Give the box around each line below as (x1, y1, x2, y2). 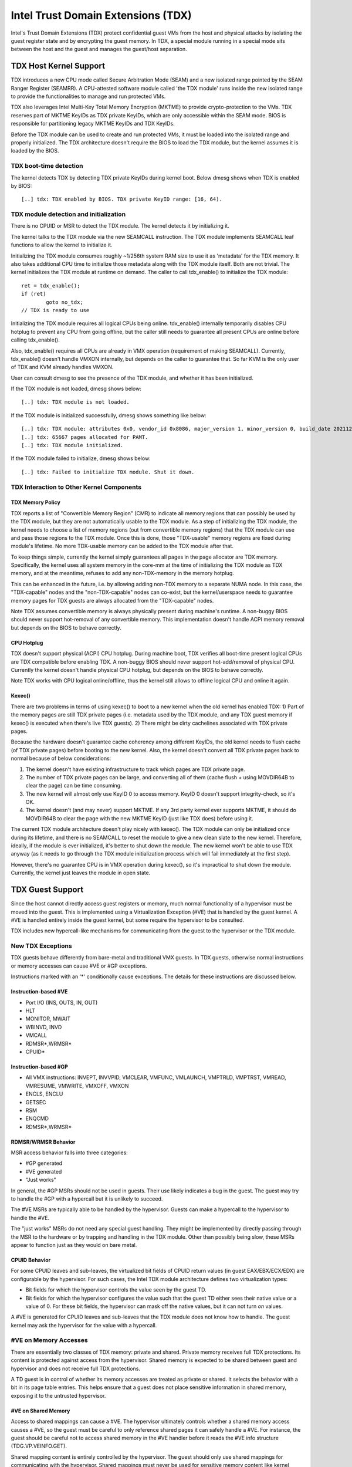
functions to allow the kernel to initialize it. (11, 241, 113, 249)
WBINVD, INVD (25, 1023, 62, 1030)
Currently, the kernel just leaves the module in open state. (11, 869, 151, 877)
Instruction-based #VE (11, 988, 68, 995)
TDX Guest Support (11, 885, 84, 895)
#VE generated (25, 1168, 62, 1175)
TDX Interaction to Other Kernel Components (11, 483, 142, 491)
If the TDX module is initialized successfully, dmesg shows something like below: (11, 411, 207, 419)
